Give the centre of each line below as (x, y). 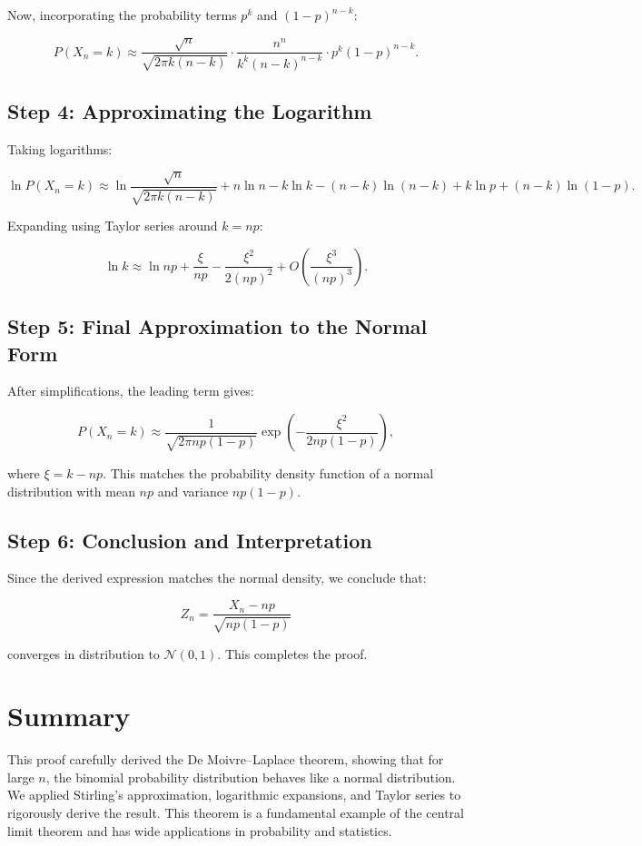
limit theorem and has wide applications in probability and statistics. (200, 830)
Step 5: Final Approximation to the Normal (217, 326)
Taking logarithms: (60, 148)
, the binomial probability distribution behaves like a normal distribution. (251, 777)
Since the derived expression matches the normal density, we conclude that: (217, 578)
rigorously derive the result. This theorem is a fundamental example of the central (236, 812)
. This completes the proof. (292, 653)
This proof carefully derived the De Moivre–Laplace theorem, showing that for (226, 759)
